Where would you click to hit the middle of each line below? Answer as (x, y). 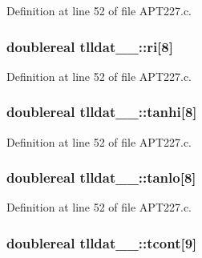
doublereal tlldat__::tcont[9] (102, 242)
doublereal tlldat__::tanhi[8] (102, 112)
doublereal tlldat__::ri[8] (90, 46)
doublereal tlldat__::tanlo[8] (101, 177)
